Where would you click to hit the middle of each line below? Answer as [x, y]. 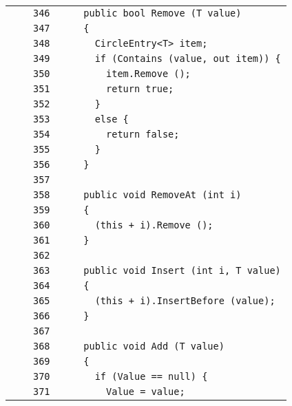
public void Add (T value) [154, 346]
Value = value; [146, 392]
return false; [143, 134]
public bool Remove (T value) [163, 13]
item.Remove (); [148, 74]
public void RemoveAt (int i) [163, 195]
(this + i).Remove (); [154, 225]
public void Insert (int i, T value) [182, 270]
